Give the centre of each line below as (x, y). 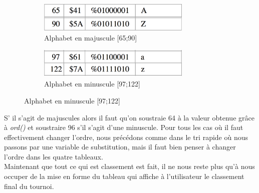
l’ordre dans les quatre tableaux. (54, 156)
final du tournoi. (29, 186)
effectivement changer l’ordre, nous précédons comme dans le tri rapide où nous (126, 137)
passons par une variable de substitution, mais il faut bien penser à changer (120, 147)
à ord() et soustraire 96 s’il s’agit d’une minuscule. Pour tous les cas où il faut (124, 127)
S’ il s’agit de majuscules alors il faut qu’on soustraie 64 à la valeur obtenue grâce (129, 117)
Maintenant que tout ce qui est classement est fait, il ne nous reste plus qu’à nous (129, 166)
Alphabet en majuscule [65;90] (91, 38)
